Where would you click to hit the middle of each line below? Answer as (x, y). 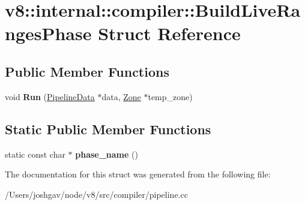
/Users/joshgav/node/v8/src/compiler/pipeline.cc (96, 194)
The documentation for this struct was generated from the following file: (138, 174)
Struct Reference (169, 33)
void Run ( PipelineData (50, 96)
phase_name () (107, 154)
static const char (35, 154)
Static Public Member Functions (108, 129)
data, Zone (121, 96)
